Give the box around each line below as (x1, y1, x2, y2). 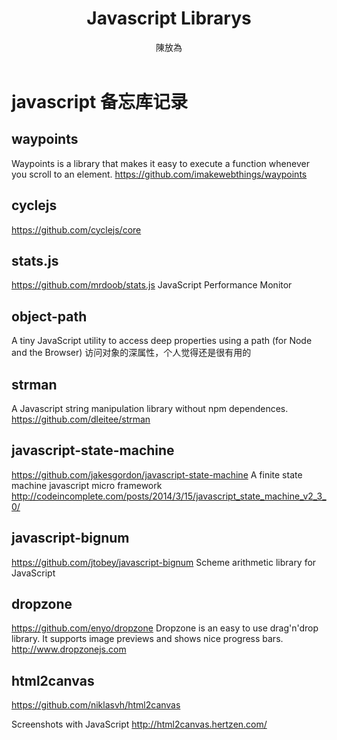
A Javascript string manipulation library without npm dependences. (11, 403, 289, 414)
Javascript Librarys (86, 7, 252, 30)
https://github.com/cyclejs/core (11, 223, 142, 236)
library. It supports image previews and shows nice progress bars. (11, 633, 284, 645)
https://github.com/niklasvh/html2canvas (11, 699, 181, 711)
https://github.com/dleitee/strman (11, 413, 151, 425)
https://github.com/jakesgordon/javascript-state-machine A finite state (11, 468, 303, 481)
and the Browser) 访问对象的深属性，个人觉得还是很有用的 (11, 347, 252, 359)
